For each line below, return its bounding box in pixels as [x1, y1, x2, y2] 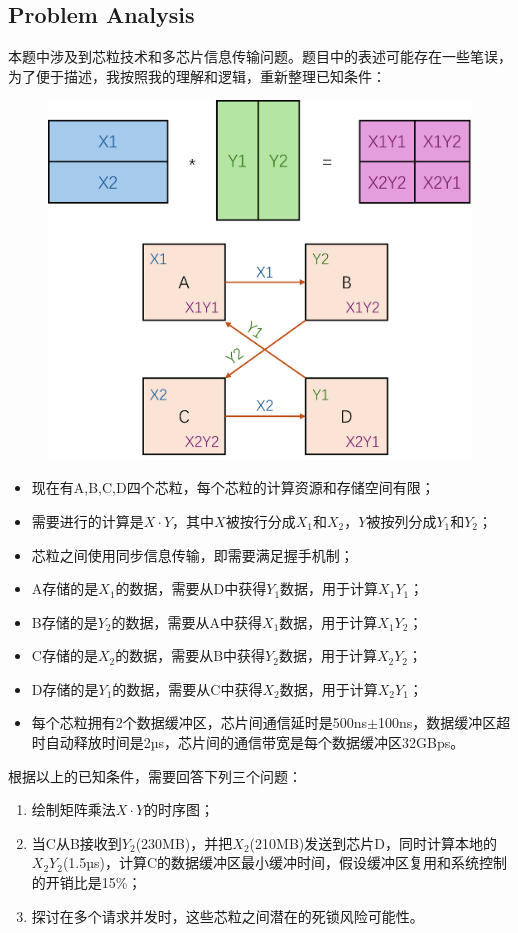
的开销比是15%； [31, 872, 142, 893]
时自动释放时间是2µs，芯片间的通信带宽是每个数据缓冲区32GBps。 [31, 732, 465, 753]
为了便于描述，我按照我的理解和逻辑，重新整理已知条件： [8, 65, 386, 86]
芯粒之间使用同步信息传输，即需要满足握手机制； [31, 544, 354, 565]
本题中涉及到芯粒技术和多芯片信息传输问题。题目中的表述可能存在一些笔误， [8, 46, 512, 67]
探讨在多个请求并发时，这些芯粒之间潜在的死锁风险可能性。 [31, 905, 424, 926]
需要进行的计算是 [31, 510, 144, 531]
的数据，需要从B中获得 [115, 645, 266, 666]
